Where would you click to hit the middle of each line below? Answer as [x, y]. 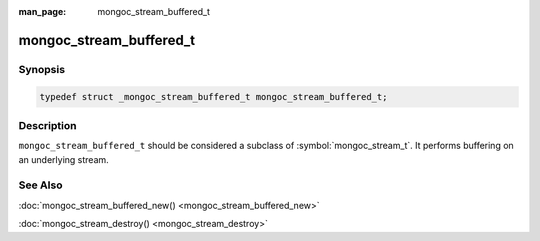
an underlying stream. [63, 159]
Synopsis [41, 69]
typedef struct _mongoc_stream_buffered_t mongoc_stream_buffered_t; [213, 96]
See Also [40, 185]
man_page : [42, 11]
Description [47, 125]
